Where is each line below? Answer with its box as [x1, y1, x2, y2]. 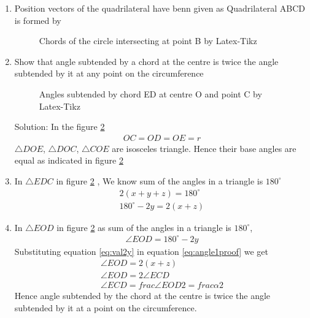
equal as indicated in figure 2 [14, 154, 123, 167]
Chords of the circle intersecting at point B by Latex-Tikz [39, 34, 257, 47]
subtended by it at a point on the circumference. [14, 301, 197, 314]
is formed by [14, 13, 61, 26]
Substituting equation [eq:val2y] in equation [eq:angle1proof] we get [14, 244, 269, 257]
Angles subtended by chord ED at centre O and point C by [39, 87, 262, 100]
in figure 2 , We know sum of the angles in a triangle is [56, 174, 263, 187]
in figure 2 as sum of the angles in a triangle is [56, 221, 231, 233]
